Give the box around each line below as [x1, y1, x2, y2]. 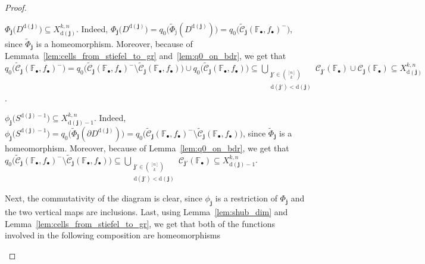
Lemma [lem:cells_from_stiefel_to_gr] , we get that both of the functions [5, 217, 275, 229]
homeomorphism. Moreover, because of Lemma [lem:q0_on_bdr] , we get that [5, 141, 289, 154]
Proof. [5, 1, 27, 13]
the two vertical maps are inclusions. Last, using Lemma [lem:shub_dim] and [5, 205, 288, 218]
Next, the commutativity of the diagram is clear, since [5, 192, 202, 204]
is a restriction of [215, 192, 277, 204]
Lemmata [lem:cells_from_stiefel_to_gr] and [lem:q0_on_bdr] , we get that [5, 49, 286, 62]
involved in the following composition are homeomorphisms [5, 229, 220, 241]
